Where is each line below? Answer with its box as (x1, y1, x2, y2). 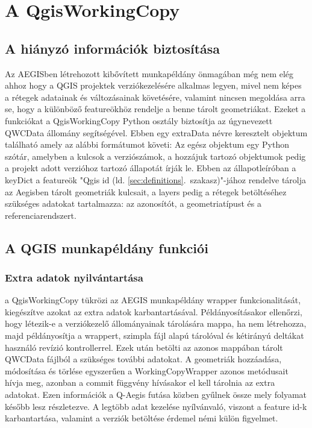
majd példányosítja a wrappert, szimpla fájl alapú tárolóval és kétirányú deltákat (5, 329, 304, 342)
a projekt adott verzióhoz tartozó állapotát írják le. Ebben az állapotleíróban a (5, 162, 296, 174)
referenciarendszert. (5, 209, 76, 221)
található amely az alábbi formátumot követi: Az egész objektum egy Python (5, 138, 290, 151)
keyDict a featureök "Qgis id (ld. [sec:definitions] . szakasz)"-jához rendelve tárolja (5, 173, 307, 186)
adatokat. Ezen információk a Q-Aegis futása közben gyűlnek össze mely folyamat (5, 388, 307, 401)
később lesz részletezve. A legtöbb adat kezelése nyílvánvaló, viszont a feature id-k (5, 400, 307, 412)
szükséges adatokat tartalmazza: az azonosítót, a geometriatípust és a (5, 197, 261, 210)
